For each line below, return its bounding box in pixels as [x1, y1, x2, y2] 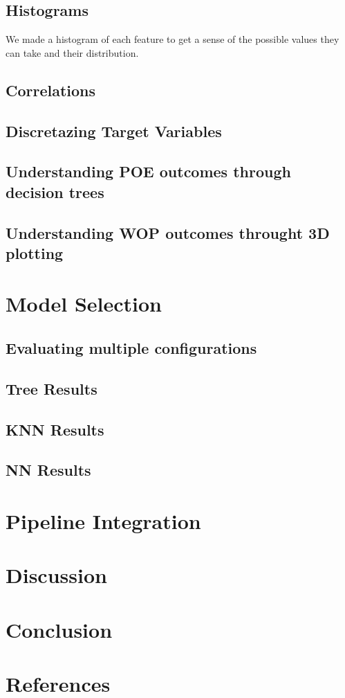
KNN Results [6, 418, 104, 440]
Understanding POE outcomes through [6, 161, 291, 182]
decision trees [6, 181, 104, 202]
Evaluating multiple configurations [6, 337, 257, 359]
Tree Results [6, 377, 97, 399]
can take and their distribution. [6, 45, 139, 60]
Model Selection [6, 289, 162, 318]
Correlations [6, 79, 96, 100]
